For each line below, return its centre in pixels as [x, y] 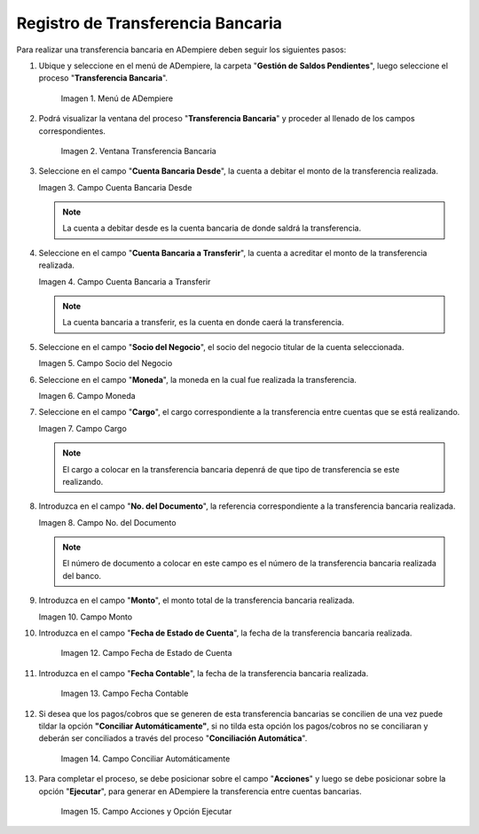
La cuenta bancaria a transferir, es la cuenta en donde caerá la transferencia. [204, 323]
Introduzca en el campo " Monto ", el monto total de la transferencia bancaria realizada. [196, 600]
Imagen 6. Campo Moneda [87, 395]
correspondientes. [72, 131]
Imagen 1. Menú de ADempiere [117, 98]
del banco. [82, 575]
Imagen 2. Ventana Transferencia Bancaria [138, 151]
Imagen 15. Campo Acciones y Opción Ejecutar [146, 811]
